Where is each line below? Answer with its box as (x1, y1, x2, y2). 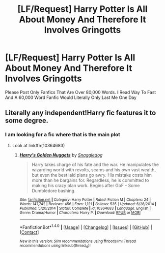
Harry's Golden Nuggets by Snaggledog (19, 152, 103, 158)
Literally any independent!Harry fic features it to (5, 109, 156, 117)
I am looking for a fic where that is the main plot (5, 131, 120, 138)
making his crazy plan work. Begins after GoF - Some (31, 182, 140, 188)
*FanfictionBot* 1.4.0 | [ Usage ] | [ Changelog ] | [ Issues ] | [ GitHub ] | (19, 223, 153, 230)
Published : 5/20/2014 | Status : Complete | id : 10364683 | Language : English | (19, 206, 151, 211)
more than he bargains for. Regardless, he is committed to (31, 177, 149, 183)
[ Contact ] (19, 229, 39, 235)
